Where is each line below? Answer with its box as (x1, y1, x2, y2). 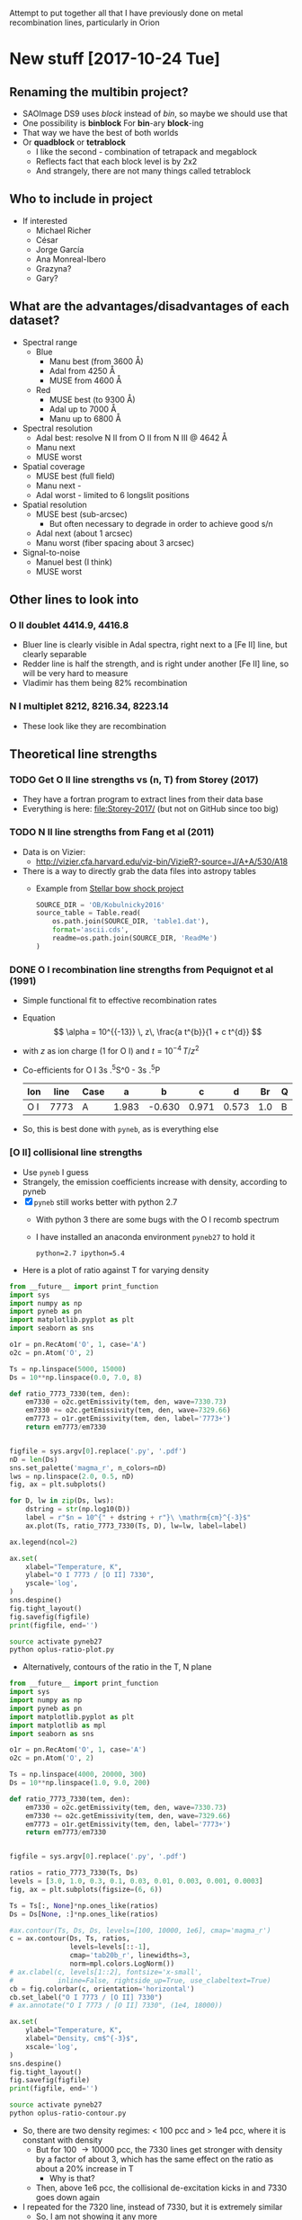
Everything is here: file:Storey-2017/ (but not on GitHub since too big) (22, 804, 279, 815)
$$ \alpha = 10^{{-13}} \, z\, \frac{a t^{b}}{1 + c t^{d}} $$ (53, 1027, 262, 1038)
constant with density (22, 2135, 103, 2145)
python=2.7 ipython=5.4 (35, 1249, 126, 1258)
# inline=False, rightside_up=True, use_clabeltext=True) (9, 1975, 271, 1985)
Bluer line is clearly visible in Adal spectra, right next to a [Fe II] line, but (22, 639, 288, 650)
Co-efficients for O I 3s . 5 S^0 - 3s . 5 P (22, 1063, 161, 1075)
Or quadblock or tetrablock (22, 137, 126, 147)
